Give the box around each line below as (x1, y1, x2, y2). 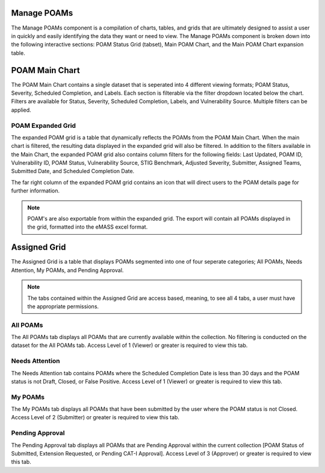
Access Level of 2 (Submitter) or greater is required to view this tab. (11, 414, 180, 421)
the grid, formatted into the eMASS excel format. (27, 223, 148, 230)
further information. (11, 187, 60, 194)
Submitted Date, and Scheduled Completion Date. (11, 168, 135, 175)
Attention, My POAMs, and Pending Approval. (11, 266, 124, 274)
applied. (11, 106, 31, 113)
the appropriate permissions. (27, 302, 99, 310)
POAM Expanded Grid (11, 121, 76, 130)
